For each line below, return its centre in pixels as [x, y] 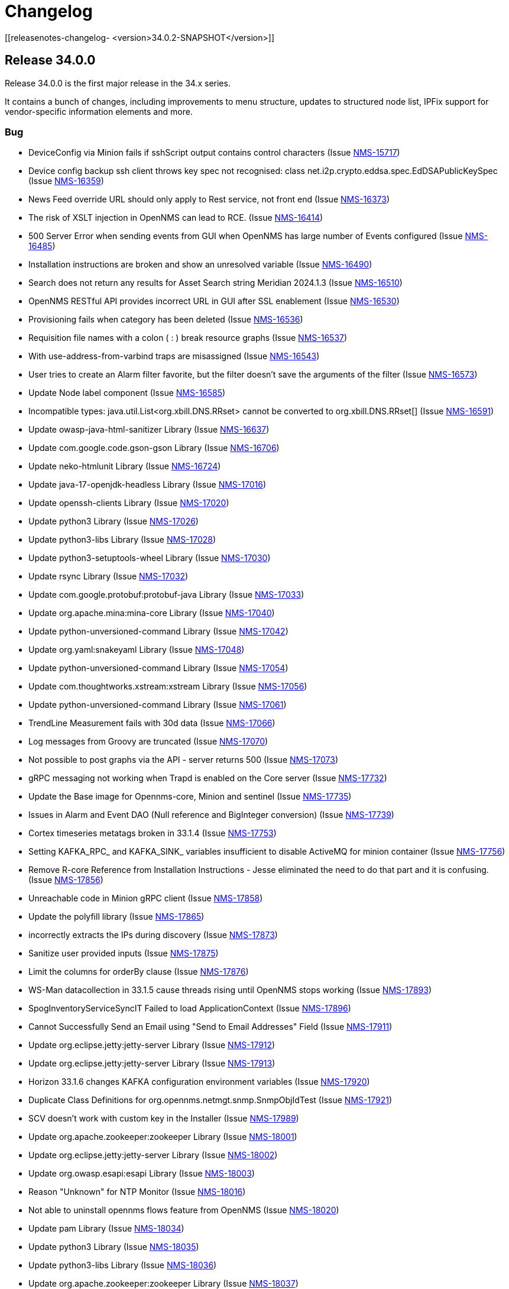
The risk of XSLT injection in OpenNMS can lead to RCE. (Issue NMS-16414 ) [176, 218]
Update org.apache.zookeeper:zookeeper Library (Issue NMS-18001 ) [163, 1137]
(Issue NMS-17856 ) [66, 880]
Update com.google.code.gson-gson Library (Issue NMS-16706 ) [154, 448]
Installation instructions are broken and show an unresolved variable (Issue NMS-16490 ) [200, 265]
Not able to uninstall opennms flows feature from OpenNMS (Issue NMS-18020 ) [184, 1210]
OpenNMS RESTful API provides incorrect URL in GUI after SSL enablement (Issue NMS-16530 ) [214, 301]
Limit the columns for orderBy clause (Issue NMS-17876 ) [139, 972]
